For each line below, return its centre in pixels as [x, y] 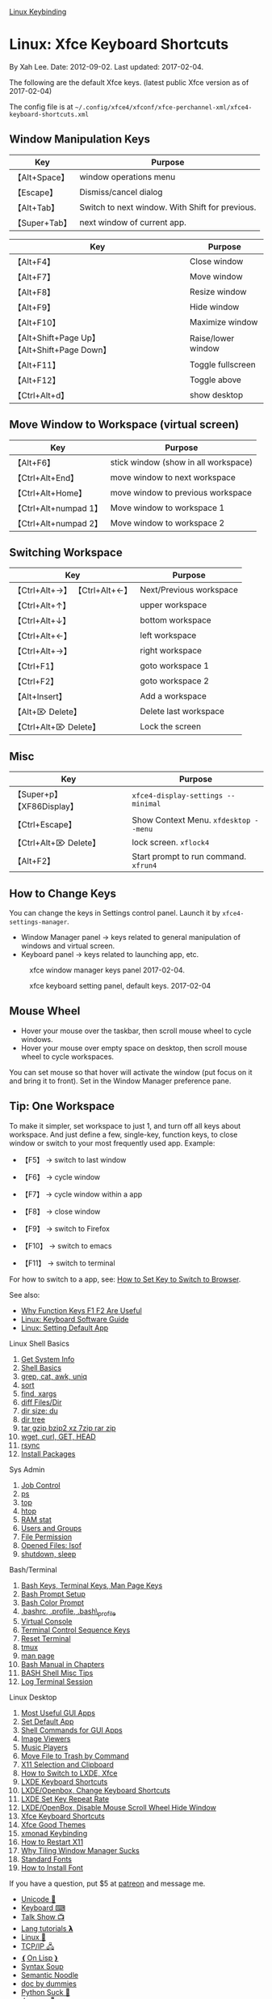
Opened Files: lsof [51, 1545]
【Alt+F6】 [34, 462]
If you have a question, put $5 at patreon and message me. [107, 1884]
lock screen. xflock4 [171, 843]
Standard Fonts [46, 1859]
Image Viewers [46, 1739]
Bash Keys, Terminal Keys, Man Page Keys [92, 1585]
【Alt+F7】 [34, 277]
